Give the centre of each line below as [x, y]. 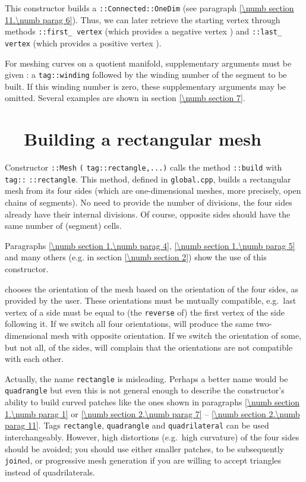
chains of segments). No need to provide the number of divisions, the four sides [149, 202]
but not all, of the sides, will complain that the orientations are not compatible [149, 347]
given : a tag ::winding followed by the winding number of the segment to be [146, 75]
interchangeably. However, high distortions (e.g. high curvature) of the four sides [152, 437]
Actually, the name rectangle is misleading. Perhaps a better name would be [146, 378]
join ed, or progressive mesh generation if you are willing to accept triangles [143, 460]
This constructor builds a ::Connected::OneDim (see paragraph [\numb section [149, 8]
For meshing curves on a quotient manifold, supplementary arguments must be [148, 63]
